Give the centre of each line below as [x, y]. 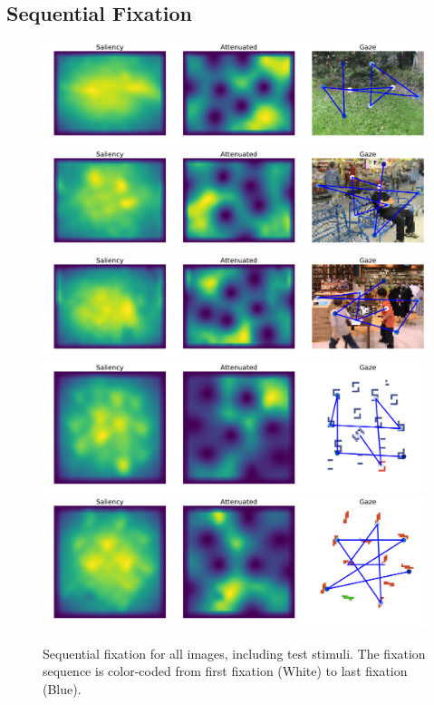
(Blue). [62, 688]
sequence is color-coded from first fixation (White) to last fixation [225, 671]
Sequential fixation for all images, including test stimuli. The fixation [234, 653]
